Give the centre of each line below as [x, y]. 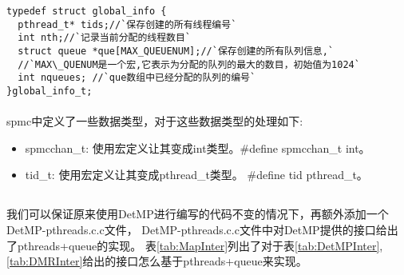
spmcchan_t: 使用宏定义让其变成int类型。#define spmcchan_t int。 [198, 147]
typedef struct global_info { [87, 11]
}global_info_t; [50, 91]
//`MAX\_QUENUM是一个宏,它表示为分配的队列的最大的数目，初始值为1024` [189, 64]
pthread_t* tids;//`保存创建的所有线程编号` [127, 24]
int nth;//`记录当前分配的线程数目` [105, 38]
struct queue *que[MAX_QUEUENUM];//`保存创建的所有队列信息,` [176, 51]
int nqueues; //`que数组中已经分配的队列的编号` [137, 78]
